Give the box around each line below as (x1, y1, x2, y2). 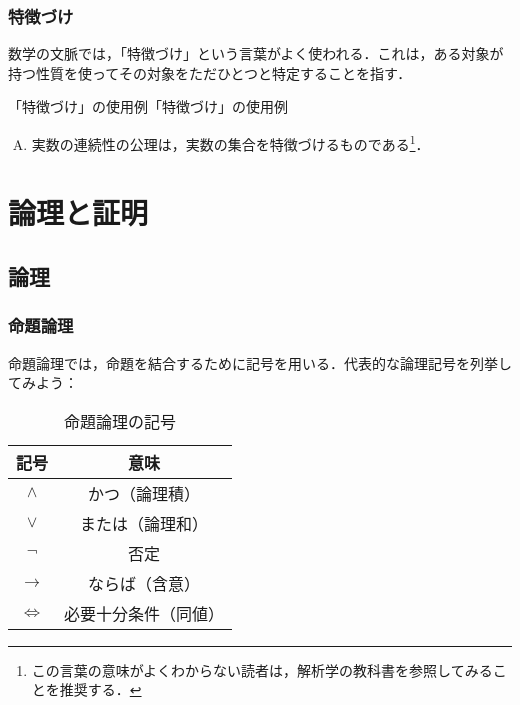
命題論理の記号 (64, 409, 177, 433)
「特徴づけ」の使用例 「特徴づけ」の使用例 (8, 96, 288, 117)
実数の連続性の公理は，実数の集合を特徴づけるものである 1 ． (31, 131, 430, 154)
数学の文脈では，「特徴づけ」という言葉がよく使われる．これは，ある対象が (8, 43, 504, 64)
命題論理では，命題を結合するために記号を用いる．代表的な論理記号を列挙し (8, 352, 512, 373)
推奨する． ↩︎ (59, 679, 142, 700)
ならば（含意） (88, 571, 201, 595)
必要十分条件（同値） (64, 601, 225, 625)
